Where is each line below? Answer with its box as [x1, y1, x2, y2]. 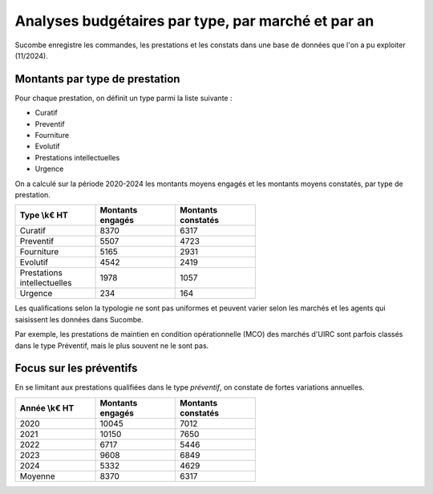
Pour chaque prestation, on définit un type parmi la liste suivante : [14, 93, 233, 103]
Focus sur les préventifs [14, 362, 138, 375]
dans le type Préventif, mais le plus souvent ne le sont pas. [14, 341, 209, 350]
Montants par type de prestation [14, 72, 180, 86]
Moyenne [19, 470, 55, 481]
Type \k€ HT [19, 209, 68, 221]
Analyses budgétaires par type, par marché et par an [14, 12, 374, 30]
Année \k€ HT [19, 402, 75, 413]
